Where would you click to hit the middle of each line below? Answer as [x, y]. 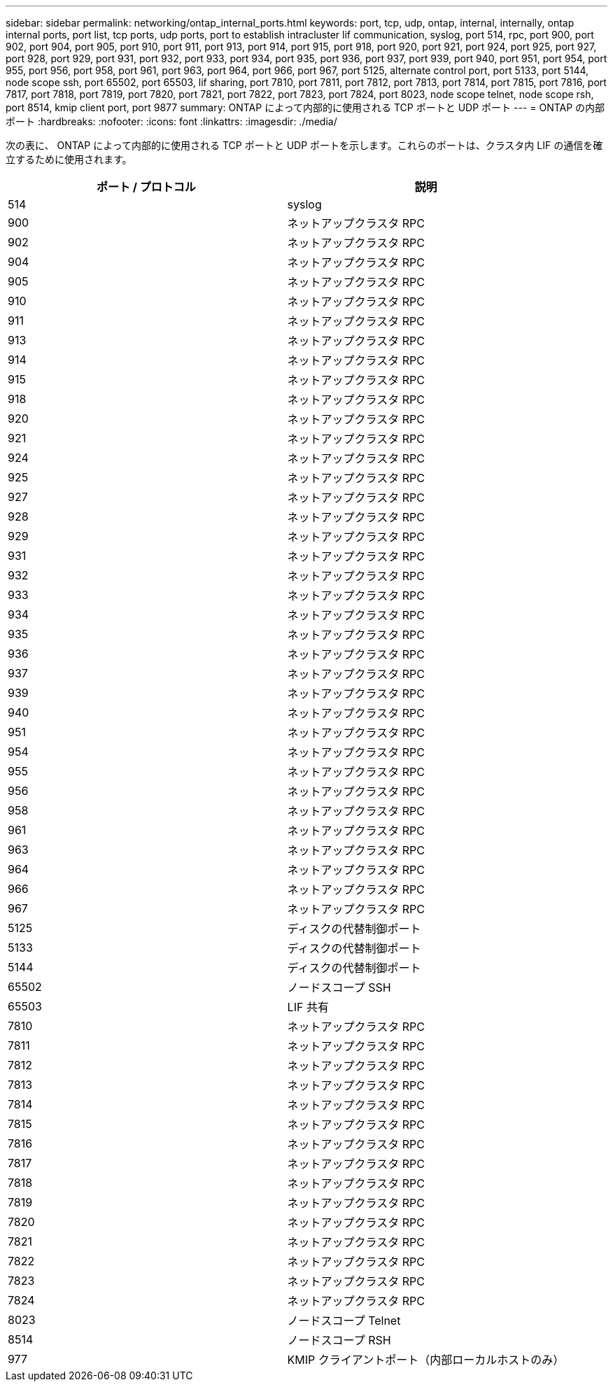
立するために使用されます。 [69, 159]
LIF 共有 [308, 1007]
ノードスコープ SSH [339, 987]
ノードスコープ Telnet [344, 1321]
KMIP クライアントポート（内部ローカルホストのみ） [426, 1360]
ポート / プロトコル [146, 187]
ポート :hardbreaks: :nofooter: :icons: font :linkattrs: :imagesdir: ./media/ [171, 121]
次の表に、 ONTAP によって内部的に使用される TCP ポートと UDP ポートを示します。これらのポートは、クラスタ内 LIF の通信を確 [304, 145]
